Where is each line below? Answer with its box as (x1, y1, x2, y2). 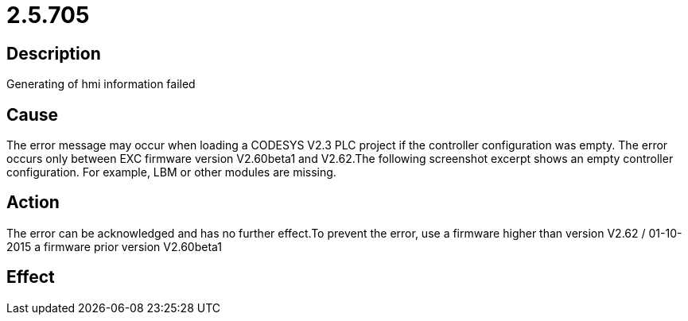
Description (6, 43, 101, 64)
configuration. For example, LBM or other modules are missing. (6, 165, 336, 180)
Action (6, 192, 60, 213)
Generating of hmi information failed (6, 77, 196, 91)
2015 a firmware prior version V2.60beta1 (6, 239, 223, 253)
